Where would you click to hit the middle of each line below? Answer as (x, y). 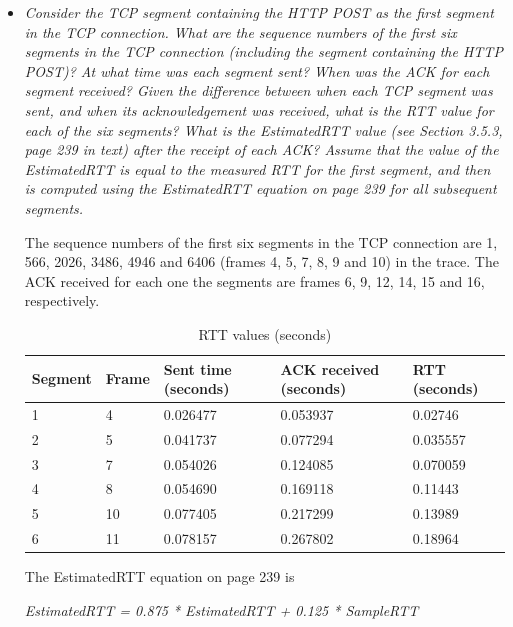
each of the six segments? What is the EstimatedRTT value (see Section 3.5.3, (263, 129)
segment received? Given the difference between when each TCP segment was (258, 90)
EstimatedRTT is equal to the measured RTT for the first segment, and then (257, 168)
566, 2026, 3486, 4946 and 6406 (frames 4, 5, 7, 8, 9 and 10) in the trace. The (261, 261)
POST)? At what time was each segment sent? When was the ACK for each (257, 70)
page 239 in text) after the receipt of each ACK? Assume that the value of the (261, 149)
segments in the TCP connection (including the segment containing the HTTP (263, 51)
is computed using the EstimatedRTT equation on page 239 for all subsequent (260, 188)
